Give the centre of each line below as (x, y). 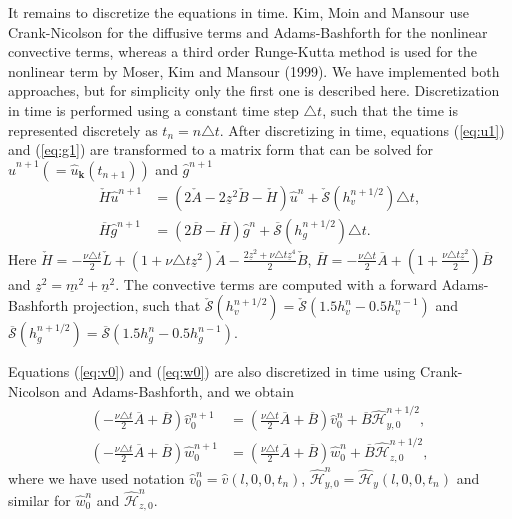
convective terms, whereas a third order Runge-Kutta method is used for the (242, 51)
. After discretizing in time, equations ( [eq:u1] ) (362, 129)
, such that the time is (390, 109)
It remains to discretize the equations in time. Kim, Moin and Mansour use (238, 12)
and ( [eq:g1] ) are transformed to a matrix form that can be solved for (221, 149)
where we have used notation (96, 477)
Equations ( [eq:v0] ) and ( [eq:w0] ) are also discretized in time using (212, 371)
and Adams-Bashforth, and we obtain (179, 391)
